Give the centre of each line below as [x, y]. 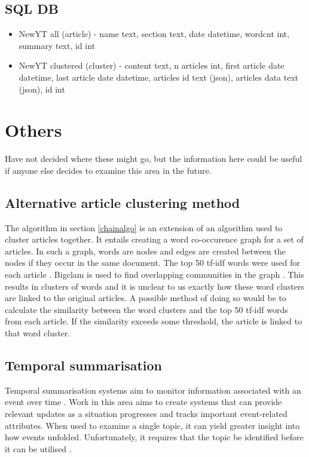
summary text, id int [57, 45]
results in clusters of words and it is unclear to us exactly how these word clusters [155, 286]
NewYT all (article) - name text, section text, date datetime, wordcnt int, [154, 34]
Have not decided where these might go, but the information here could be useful [154, 159]
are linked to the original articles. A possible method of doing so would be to [146, 298]
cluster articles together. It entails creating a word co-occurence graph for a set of [154, 239]
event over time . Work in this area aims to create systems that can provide [143, 402]
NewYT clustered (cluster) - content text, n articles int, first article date [152, 65]
